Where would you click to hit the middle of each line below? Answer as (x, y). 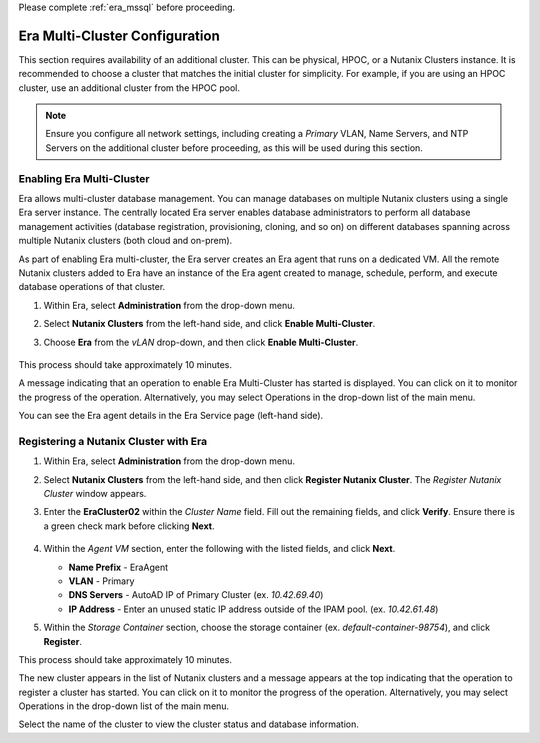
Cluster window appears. (95, 493)
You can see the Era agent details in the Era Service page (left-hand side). (171, 416)
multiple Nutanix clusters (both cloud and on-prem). (125, 241)
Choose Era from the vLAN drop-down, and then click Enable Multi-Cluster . (201, 342)
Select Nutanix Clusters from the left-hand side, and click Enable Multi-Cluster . (209, 324)
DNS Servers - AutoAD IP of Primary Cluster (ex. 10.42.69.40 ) (196, 595)
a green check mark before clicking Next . (129, 526)
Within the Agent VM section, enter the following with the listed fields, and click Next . (219, 549)
